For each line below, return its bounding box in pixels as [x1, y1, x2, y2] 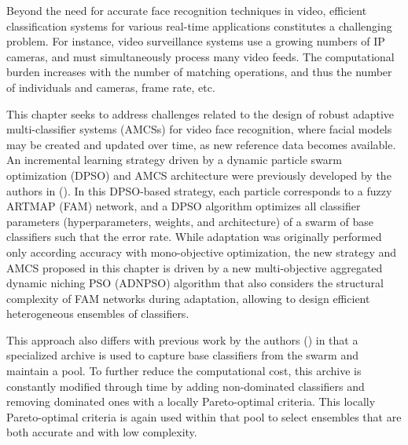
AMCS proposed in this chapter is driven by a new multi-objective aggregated [6, 259, 383, 275]
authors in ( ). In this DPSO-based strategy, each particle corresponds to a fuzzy [6, 182, 392, 199]
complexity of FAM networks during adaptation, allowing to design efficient [6, 290, 370, 306]
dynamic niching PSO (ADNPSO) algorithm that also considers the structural [6, 275, 384, 291]
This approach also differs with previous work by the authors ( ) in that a [6, 331, 358, 348]
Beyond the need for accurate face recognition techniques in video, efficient [6, 2, 367, 18]
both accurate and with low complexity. [6, 424, 197, 440]
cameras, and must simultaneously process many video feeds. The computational [6, 48, 395, 64]
